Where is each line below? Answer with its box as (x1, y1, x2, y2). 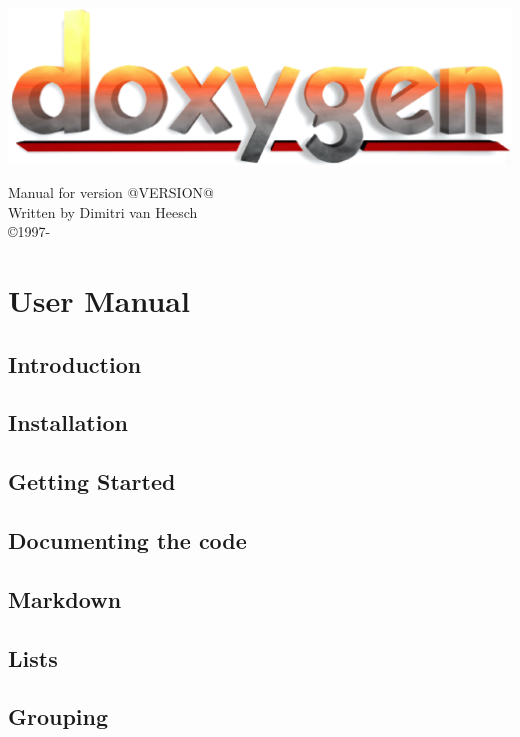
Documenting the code (8, 525, 247, 555)
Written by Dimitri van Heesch (8, 201, 198, 222)
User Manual (8, 280, 190, 321)
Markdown (8, 583, 122, 614)
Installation (8, 407, 128, 438)
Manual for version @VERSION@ (8, 182, 214, 203)
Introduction (8, 348, 142, 379)
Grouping (8, 701, 109, 732)
